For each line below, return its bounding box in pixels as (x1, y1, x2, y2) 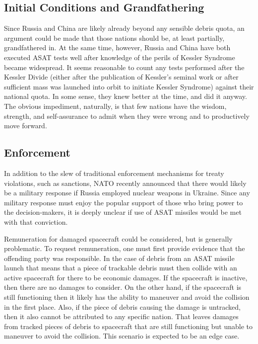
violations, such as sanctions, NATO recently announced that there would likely (4, 177, 247, 188)
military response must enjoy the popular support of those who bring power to (4, 197, 243, 207)
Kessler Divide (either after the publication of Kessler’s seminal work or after (4, 72, 239, 82)
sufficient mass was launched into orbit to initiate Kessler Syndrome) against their (4, 81, 254, 91)
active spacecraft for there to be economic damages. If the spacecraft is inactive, (4, 272, 248, 282)
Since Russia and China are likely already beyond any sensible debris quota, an (4, 23, 245, 33)
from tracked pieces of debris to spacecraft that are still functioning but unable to (4, 321, 253, 331)
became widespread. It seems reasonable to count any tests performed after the (4, 62, 245, 72)
